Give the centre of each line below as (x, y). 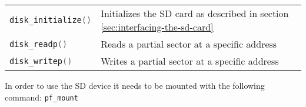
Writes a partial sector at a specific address (190, 61)
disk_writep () (41, 61)
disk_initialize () (51, 20)
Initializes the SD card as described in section (195, 13)
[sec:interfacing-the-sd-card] (157, 27)
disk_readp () (39, 44)
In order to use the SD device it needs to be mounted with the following (135, 85)
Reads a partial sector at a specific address (189, 44)
